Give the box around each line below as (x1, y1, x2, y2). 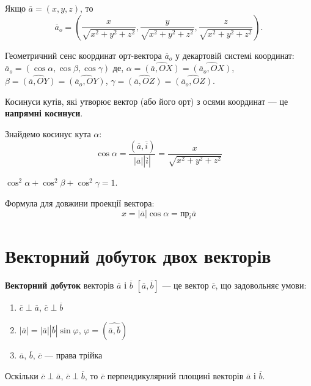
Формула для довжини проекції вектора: (5, 197, 155, 210)
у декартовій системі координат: (175, 48, 295, 61)
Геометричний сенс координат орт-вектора (5, 48, 162, 61)
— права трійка (45, 349, 103, 361)
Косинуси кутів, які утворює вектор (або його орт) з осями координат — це (5, 94, 288, 107)
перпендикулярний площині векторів (107, 369, 244, 382)
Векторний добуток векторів (5, 278, 114, 291)
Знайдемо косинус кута (5, 127, 91, 140)
